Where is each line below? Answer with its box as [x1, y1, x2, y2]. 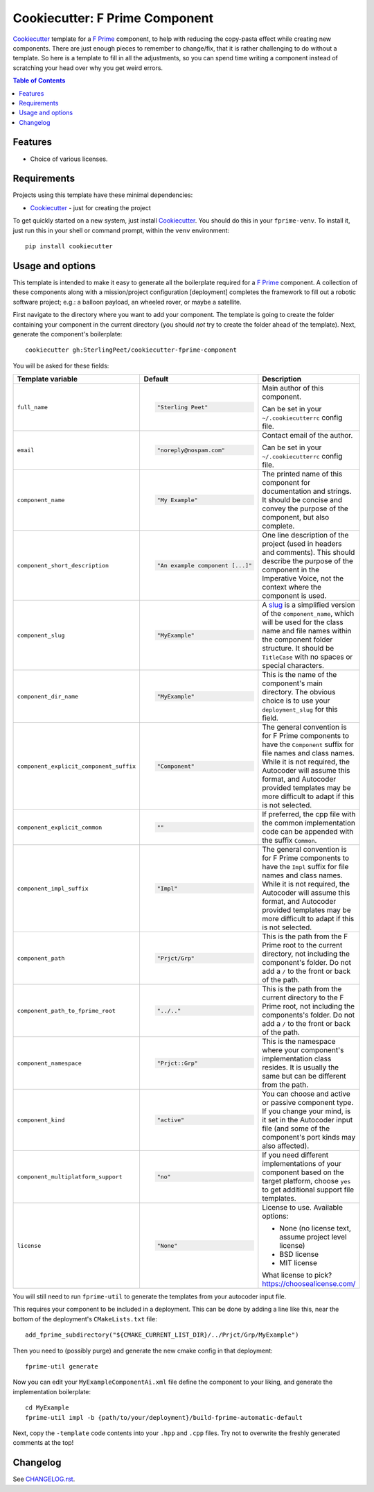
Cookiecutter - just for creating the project [30, 203, 152, 212]
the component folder [262, 635, 333, 644]
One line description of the [262, 531, 349, 540]
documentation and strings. [262, 486, 353, 496]
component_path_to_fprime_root [17, 1006, 116, 1014]
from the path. [262, 1080, 309, 1090]
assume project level [279, 1232, 347, 1242]
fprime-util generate [25, 1363, 98, 1371]
